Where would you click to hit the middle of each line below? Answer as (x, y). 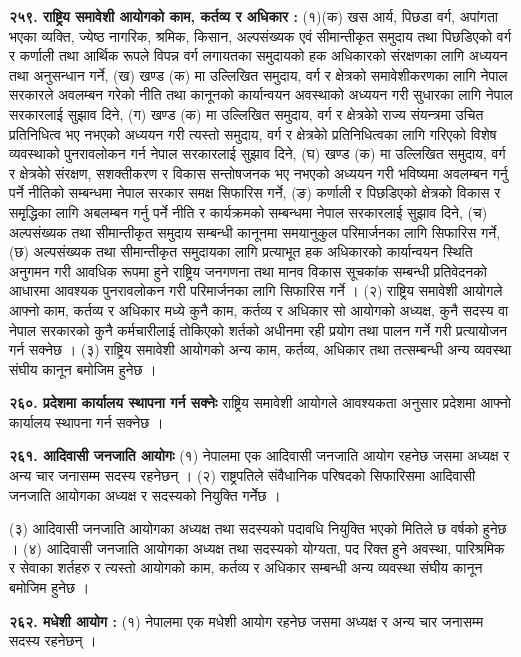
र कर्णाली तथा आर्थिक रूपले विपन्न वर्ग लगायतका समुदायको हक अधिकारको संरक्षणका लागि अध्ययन (258, 55)
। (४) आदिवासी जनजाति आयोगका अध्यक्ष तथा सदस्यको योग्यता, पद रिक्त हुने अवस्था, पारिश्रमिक (257, 547)
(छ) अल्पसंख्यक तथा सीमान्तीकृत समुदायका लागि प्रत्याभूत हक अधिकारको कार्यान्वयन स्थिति (241, 251)
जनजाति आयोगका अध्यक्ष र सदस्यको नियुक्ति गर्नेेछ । (145, 494)
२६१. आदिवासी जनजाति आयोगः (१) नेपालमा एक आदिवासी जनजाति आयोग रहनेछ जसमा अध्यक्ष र (259, 455)
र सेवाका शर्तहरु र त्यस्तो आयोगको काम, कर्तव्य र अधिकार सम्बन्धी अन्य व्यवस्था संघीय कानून (246, 567)
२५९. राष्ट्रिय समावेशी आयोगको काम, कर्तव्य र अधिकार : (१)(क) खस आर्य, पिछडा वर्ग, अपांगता (253, 16)
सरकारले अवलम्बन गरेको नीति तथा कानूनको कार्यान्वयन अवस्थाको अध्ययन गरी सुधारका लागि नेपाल (261, 94)
